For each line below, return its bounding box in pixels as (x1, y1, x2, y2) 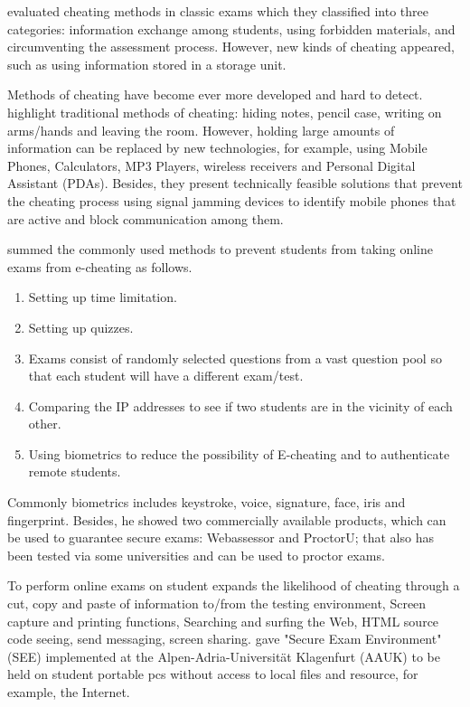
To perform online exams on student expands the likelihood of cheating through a (7, 576, 460, 595)
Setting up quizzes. (28, 317, 134, 336)
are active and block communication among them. (7, 209, 284, 228)
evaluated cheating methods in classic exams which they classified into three (7, 2, 428, 20)
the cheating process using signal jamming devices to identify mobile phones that (7, 191, 456, 210)
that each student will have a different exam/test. (28, 366, 304, 385)
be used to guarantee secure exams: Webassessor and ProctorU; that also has (7, 528, 434, 547)
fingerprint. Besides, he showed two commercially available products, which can (7, 510, 446, 529)
